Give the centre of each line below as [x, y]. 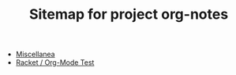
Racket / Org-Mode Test [55, 62]
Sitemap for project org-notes [129, 14]
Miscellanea [35, 54]
